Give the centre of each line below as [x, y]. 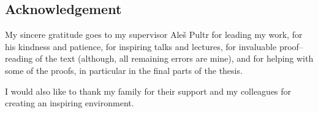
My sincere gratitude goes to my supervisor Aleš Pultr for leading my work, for [154, 35]
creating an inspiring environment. [70, 103]
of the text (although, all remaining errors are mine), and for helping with [174, 58]
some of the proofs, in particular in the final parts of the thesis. [124, 70]
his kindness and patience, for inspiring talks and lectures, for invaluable [141, 46]
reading [19, 58]
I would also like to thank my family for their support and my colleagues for [148, 91]
